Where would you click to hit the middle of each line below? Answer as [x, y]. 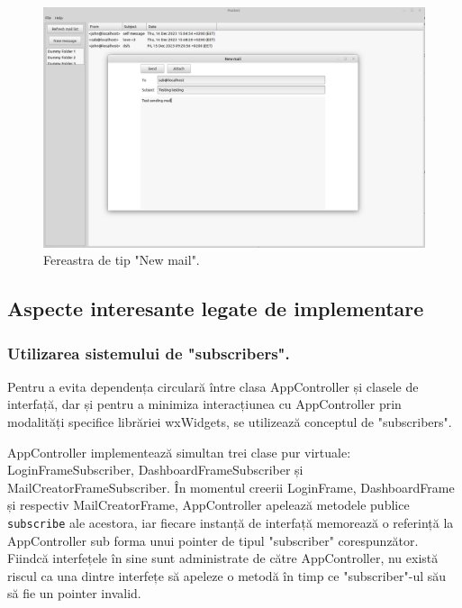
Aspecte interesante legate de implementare [216, 309]
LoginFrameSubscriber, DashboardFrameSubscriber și [155, 470]
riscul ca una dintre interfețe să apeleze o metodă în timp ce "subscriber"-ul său [227, 575]
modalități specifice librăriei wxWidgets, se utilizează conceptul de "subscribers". [230, 422]
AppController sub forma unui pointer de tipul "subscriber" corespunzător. [213, 540]
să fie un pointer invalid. [74, 593]
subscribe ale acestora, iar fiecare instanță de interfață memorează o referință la [231, 522]
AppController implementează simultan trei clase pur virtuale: [179, 452]
